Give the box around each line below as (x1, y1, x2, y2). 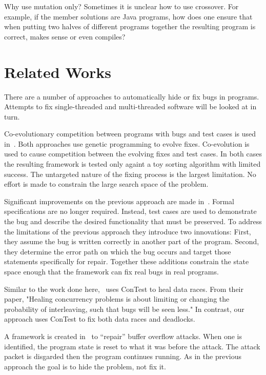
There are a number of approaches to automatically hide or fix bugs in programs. (4, 91, 259, 102)
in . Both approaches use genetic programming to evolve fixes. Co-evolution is (4, 138, 250, 149)
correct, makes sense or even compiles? (4, 31, 126, 42)
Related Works (4, 61, 112, 82)
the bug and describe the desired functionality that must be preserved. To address (4, 216, 262, 227)
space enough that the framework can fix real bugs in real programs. (4, 266, 219, 277)
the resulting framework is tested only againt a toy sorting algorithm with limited (4, 159, 261, 169)
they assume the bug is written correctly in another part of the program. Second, (4, 236, 259, 247)
